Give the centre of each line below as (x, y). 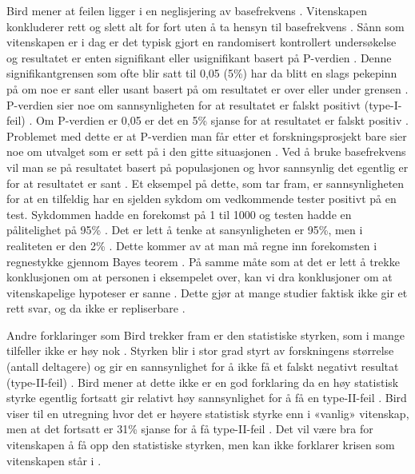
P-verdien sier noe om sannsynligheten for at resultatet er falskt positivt (184, 104)
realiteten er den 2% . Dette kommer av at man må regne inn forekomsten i (192, 245)
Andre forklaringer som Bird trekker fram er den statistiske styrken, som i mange (206, 335)
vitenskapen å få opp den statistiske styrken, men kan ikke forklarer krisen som (201, 445)
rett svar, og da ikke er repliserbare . (96, 308)
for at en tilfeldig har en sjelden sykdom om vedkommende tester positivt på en (202, 199)
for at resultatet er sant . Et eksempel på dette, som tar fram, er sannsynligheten (206, 183)
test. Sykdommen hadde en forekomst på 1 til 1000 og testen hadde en (179, 214)
